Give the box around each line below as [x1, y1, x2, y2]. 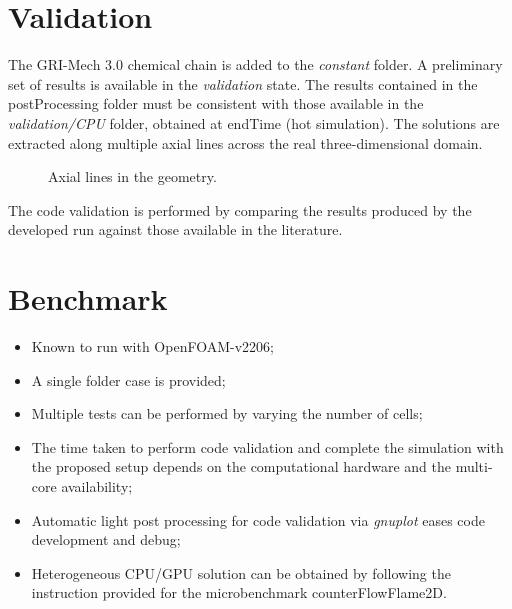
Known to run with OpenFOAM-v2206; [31, 336, 274, 356]
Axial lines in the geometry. [48, 166, 217, 187]
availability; [61, 475, 133, 496]
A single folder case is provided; [31, 369, 226, 390]
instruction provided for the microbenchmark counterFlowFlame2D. [31, 582, 447, 603]
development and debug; [31, 529, 181, 550]
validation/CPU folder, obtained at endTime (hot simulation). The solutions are [8, 112, 500, 133]
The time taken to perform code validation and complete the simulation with [31, 436, 504, 457]
